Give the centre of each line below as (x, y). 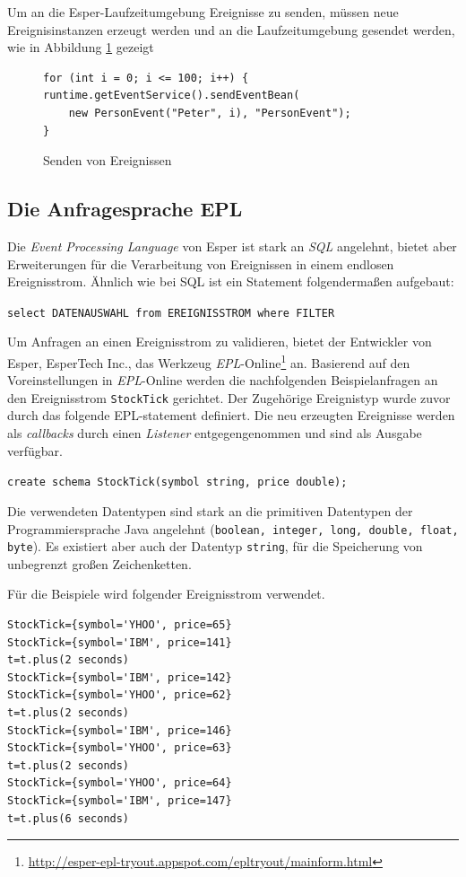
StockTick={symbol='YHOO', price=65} (120, 625)
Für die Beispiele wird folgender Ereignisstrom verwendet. (166, 594)
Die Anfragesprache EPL (125, 209)
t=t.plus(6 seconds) (69, 818)
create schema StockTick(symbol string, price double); (177, 482)
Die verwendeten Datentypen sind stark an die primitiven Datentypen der (210, 510)
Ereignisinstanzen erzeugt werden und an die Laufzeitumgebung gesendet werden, (231, 29)
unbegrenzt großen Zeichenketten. (99, 563)
